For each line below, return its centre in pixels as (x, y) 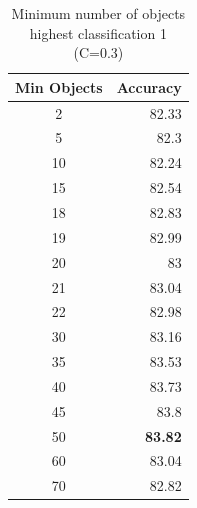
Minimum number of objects (98, 13)
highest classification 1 (98, 32)
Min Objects (59, 86)
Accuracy (149, 86)
